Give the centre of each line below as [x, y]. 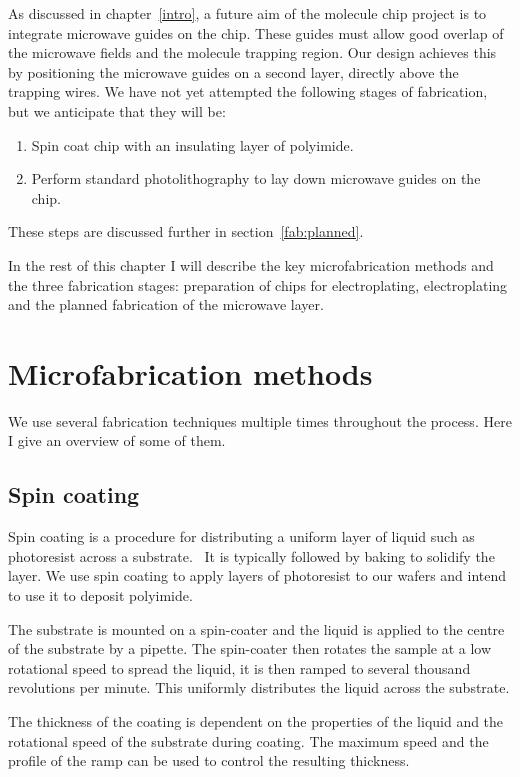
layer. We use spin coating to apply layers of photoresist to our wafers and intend [257, 575]
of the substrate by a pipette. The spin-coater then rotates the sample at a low [250, 648]
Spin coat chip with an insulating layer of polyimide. [192, 144]
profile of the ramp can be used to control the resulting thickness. [209, 760]
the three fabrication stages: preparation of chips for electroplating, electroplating [258, 284]
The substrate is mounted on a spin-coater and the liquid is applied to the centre [256, 628]
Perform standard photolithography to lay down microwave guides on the [256, 178]
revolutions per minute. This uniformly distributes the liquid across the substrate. [259, 687]
